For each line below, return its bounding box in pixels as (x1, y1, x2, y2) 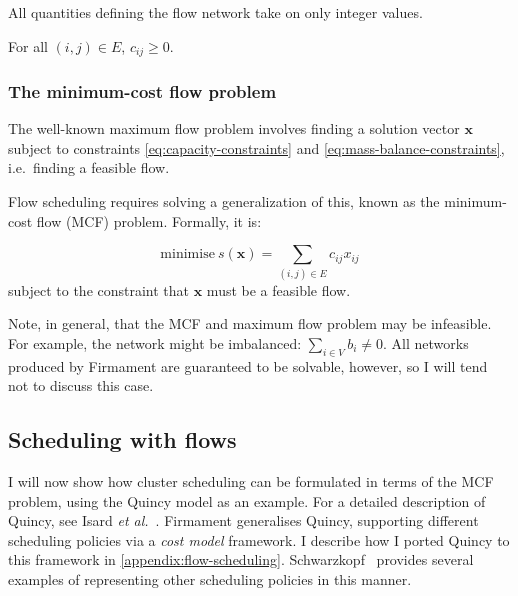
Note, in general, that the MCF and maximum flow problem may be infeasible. (8, 313, 492, 334)
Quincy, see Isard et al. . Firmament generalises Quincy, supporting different (8, 510, 479, 531)
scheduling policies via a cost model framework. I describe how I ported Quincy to (8, 529, 510, 550)
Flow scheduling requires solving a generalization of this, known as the (8, 191, 440, 212)
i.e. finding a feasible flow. (8, 157, 170, 178)
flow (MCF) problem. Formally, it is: (36, 210, 262, 231)
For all (8, 35, 48, 56)
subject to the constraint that (8, 279, 190, 300)
